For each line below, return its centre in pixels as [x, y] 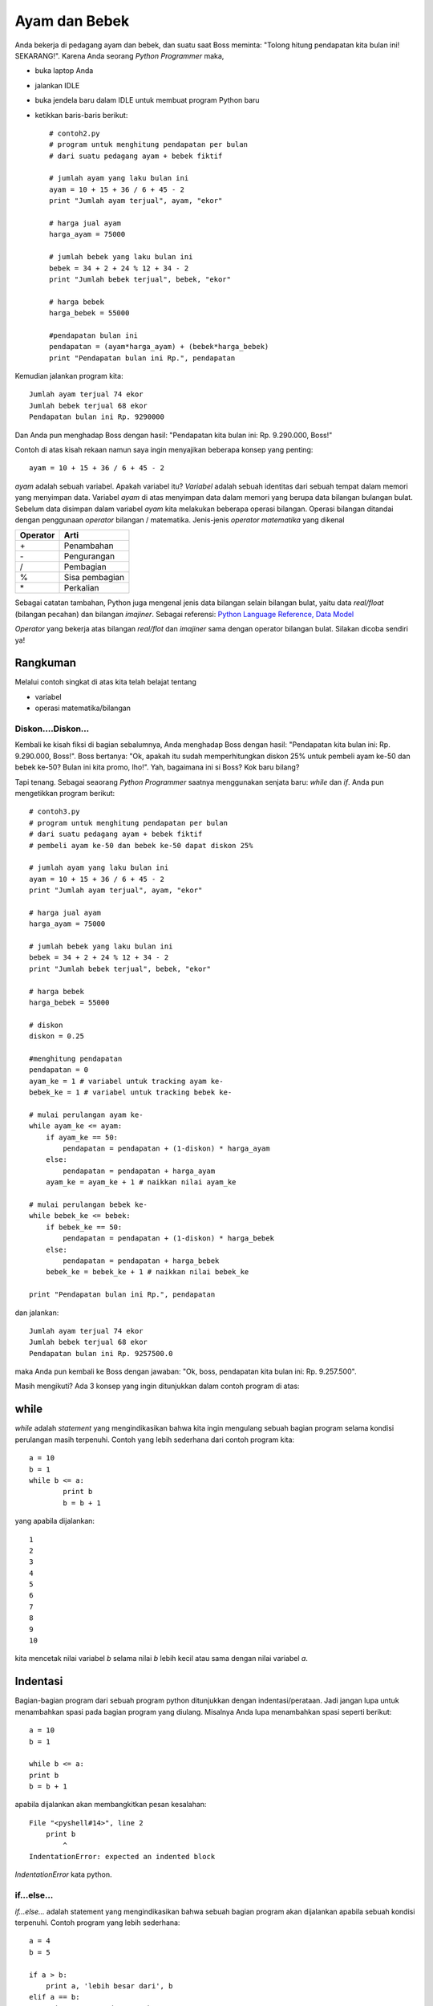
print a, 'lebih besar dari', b [109, 1986]
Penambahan [89, 546]
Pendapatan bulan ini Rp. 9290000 [97, 417]
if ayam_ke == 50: [82, 1137]
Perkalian [81, 588]
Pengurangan [89, 556]
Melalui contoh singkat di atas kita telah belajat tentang [105, 682]
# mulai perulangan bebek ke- [89, 1205]
